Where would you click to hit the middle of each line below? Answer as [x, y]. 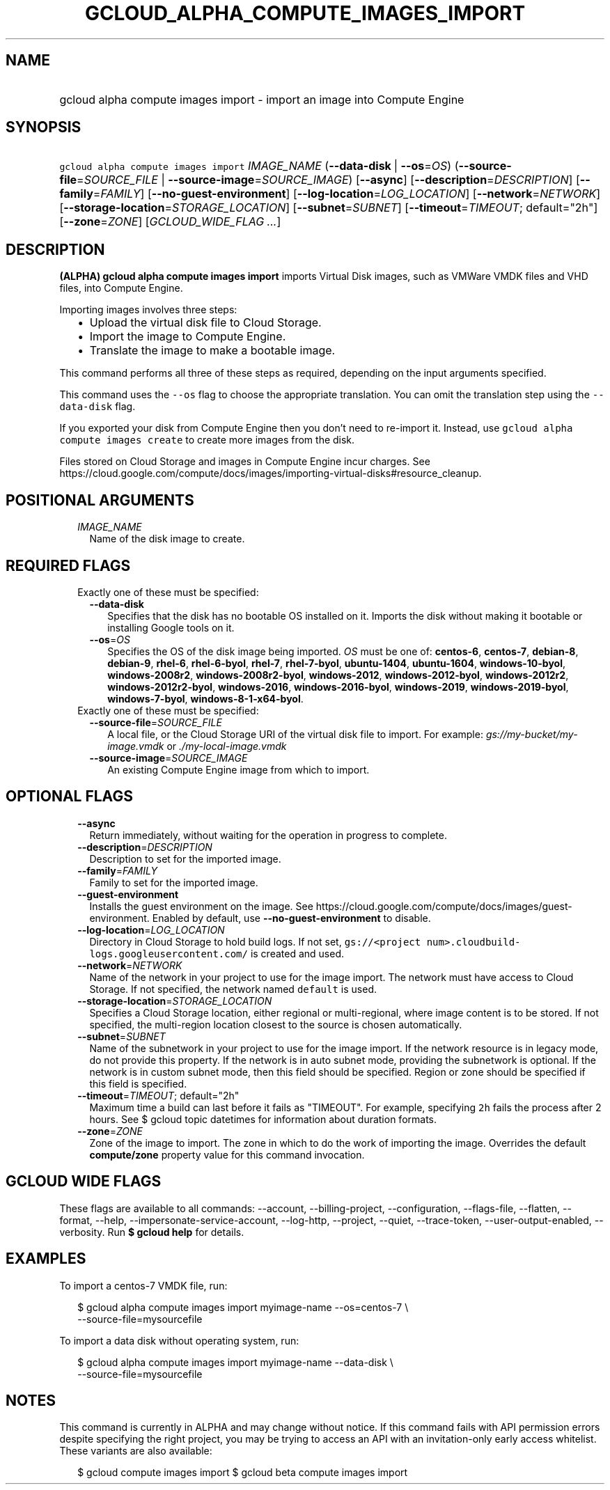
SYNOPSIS [44, 127]
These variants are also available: [136, 1451]
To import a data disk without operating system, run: [179, 1340]
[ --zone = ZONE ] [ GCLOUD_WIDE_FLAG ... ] [170, 222]
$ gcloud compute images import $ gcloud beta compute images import [243, 1473]
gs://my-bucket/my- [532, 734]
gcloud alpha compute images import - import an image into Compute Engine [262, 99]
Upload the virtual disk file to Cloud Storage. [205, 323]
